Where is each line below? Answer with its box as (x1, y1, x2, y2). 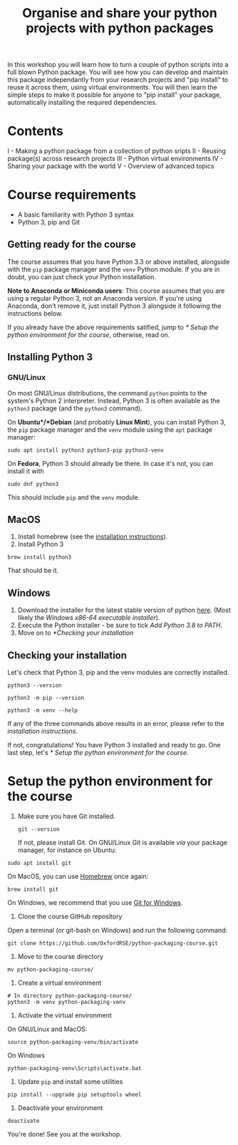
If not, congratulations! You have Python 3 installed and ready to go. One (7, 741, 221, 749)
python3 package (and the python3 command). (7, 404, 143, 413)
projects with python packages (26, 20, 214, 36)
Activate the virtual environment (17, 1010, 112, 1020)
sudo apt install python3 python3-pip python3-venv (7, 447, 164, 454)
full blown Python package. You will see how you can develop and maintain (7, 68, 228, 76)
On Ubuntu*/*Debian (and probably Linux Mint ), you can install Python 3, (7, 418, 226, 426)
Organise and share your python (22, 5, 217, 21)
